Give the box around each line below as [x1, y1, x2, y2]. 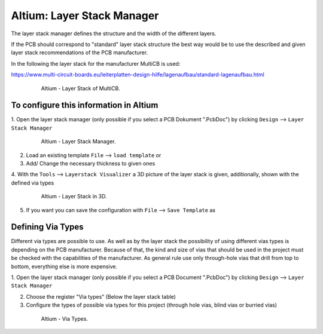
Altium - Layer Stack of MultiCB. [41, 84, 121, 92]
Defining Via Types [11, 222, 84, 232]
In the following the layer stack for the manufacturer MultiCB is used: [11, 60, 181, 67]
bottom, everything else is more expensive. [11, 263, 118, 270]
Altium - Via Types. [41, 315, 89, 322]
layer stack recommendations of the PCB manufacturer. [11, 49, 148, 56]
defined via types [11, 179, 54, 186]
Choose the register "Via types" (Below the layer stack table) [26, 293, 176, 300]
